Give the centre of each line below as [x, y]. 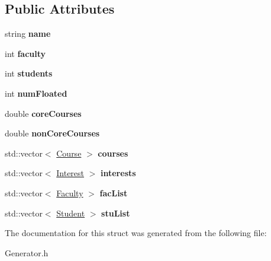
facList [114, 192]
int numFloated [36, 93]
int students [29, 73]
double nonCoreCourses [52, 133]
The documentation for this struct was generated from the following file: [136, 233]
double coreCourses [43, 113]
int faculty [25, 53]
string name [28, 34]
